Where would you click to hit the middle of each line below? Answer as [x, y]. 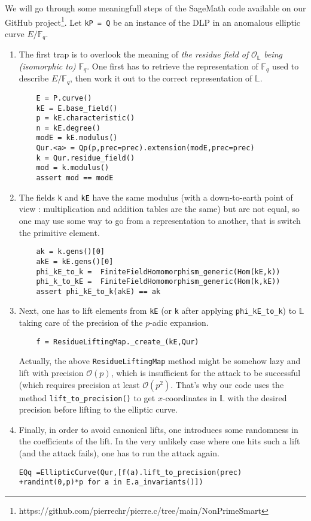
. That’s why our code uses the [227, 384]
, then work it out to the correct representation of [161, 78]
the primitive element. [59, 232]
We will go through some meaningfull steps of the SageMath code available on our [155, 8]
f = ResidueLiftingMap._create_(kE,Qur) [118, 342]
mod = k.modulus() [73, 168]
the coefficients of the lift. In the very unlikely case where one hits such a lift [159, 441]
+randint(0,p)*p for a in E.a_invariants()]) [111, 482]
